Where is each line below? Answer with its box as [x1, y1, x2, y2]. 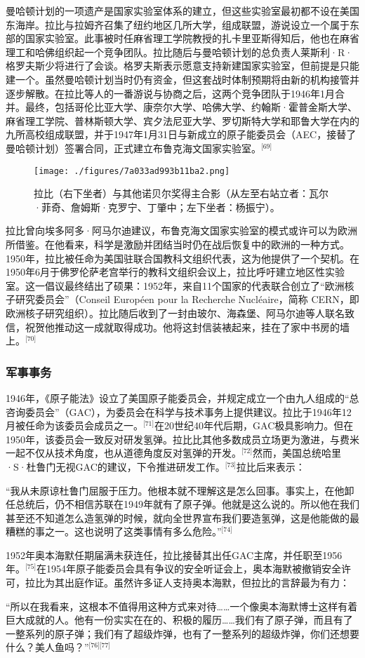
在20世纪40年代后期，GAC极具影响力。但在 [154, 418, 354, 433]
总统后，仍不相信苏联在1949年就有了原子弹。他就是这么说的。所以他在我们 [15, 497, 359, 511]
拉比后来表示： [236, 459, 305, 474]
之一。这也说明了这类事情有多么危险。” [44, 524, 222, 539]
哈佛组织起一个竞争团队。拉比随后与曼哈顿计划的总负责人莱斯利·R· [34, 44, 353, 59]
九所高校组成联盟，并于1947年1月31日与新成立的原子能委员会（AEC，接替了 [6, 127, 357, 142]
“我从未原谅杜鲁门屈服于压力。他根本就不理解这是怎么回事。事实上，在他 [6, 483, 345, 497]
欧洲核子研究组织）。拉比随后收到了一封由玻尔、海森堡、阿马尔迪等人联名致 [6, 305, 354, 320]
